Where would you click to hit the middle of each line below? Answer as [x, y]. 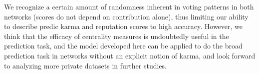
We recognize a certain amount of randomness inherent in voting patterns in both [129, 6]
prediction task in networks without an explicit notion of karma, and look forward [130, 55]
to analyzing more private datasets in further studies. [85, 65]
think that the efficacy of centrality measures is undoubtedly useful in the [117, 36]
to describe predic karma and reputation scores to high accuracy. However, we [124, 26]
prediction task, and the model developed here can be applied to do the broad [123, 46]
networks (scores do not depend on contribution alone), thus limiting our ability [126, 16]
